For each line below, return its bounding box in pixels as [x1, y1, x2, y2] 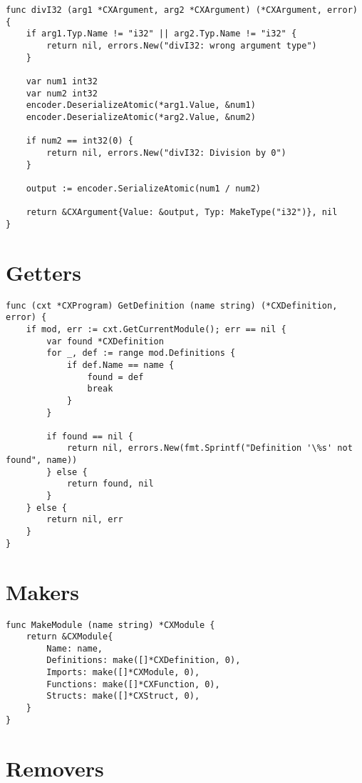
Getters [6, 257, 81, 286]
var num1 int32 [26, 76, 98, 86]
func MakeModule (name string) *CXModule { [6, 619, 215, 630]
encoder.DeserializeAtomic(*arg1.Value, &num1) [26, 100, 256, 111]
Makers [6, 577, 80, 606]
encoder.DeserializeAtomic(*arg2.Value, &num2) [26, 111, 256, 122]
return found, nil [66, 479, 154, 489]
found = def [87, 371, 144, 382]
